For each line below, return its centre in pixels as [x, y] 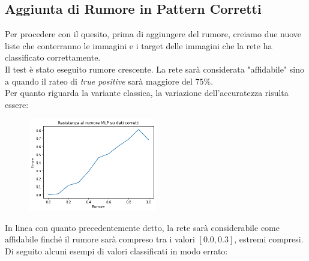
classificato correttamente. [53, 57]
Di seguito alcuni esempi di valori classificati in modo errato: [116, 250]
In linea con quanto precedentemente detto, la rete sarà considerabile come [142, 227]
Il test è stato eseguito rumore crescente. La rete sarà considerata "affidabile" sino [155, 69]
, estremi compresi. [269, 239]
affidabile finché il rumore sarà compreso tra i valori [100, 239]
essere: [17, 104]
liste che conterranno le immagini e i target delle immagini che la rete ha [139, 45]
